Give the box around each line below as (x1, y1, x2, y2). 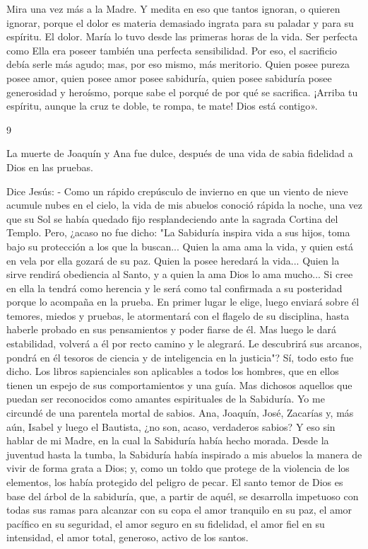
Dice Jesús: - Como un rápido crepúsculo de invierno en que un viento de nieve (6, 183, 348, 198)
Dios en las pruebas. (6, 159, 93, 174)
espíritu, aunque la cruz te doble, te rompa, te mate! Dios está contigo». (6, 98, 318, 113)
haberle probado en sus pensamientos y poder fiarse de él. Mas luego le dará (6, 322, 336, 337)
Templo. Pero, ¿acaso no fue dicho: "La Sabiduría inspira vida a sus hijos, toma (6, 225, 350, 240)
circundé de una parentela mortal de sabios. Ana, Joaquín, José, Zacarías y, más (6, 405, 354, 420)
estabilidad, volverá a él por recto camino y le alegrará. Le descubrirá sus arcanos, (6, 336, 362, 351)
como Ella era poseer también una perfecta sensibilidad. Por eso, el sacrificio (6, 42, 338, 57)
